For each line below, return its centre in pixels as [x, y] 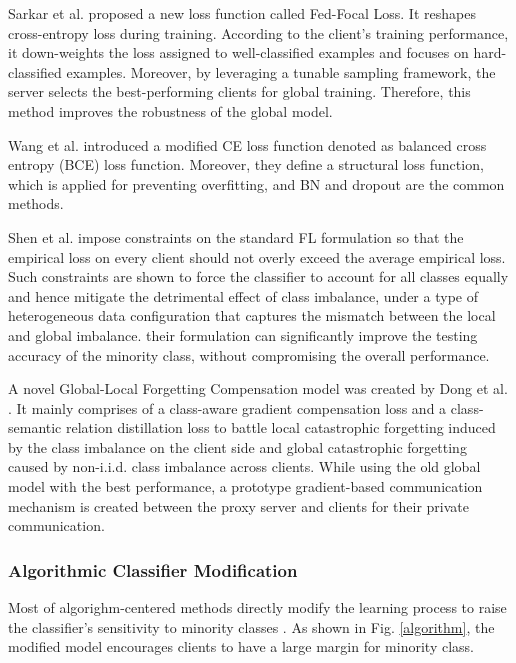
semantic [35, 427]
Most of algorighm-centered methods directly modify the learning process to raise [257, 607]
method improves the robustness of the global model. [170, 110]
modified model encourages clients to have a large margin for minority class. [241, 646]
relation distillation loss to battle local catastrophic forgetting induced [281, 427]
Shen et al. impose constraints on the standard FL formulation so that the [236, 236]
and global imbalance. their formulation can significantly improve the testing [243, 334]
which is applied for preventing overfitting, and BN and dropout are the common [256, 183]
